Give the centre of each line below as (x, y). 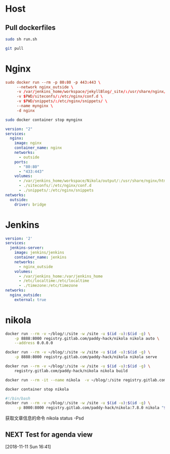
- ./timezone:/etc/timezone (48, 286)
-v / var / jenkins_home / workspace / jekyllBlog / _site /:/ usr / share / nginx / (91, 92)
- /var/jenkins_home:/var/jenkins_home (60, 276)
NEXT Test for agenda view (49, 434)
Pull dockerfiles (30, 28)
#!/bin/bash (18, 398)
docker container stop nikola (37, 389)
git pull (14, 48)
